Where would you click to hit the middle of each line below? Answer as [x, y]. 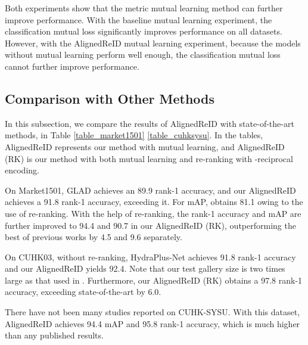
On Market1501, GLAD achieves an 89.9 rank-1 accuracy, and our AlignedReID [150, 190]
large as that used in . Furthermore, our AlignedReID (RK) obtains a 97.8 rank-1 [154, 280]
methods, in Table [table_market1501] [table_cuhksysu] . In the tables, [134, 135]
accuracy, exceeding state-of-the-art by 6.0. [83, 292]
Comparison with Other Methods [110, 98]
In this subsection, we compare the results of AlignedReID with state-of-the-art [150, 123]
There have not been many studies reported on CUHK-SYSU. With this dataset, [153, 312]
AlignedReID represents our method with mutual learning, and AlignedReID [145, 146]
